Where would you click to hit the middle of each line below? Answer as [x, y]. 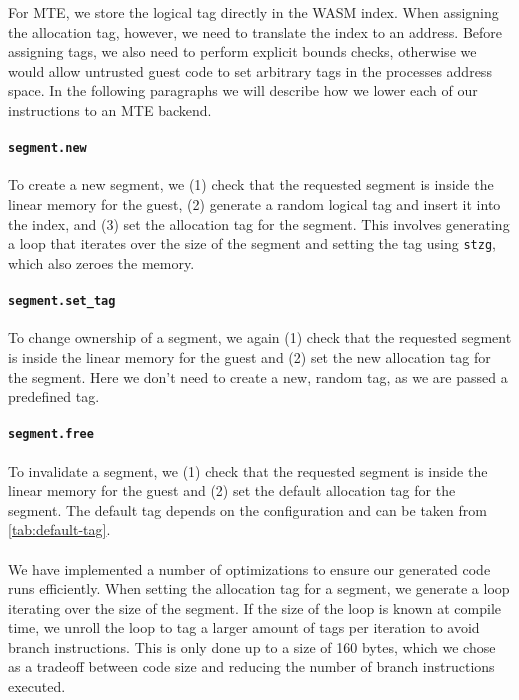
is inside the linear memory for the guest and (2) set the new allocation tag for [249, 356]
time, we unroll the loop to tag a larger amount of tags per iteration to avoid [244, 627]
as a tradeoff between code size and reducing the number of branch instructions [251, 666]
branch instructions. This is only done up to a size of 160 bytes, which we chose [252, 646]
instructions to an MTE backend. [110, 109]
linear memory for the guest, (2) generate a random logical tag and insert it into [254, 204]
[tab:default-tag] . [59, 529]
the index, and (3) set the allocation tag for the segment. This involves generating [259, 223]
